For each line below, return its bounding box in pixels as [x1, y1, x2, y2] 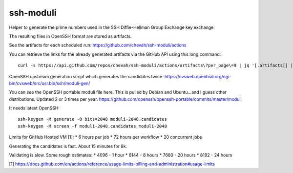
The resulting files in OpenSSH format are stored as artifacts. [9, 33, 132, 39]
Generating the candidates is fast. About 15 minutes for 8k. [9, 143, 127, 149]
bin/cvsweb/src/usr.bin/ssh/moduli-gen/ [9, 80, 90, 86]
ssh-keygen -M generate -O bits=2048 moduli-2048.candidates [18, 116, 167, 122]
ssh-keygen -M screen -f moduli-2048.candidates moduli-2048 [18, 123, 167, 129]
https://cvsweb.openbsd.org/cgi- [164, 73, 231, 79]
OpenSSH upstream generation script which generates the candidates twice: [9, 73, 164, 79]
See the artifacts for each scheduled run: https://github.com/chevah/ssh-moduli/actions [9, 42, 187, 48]
